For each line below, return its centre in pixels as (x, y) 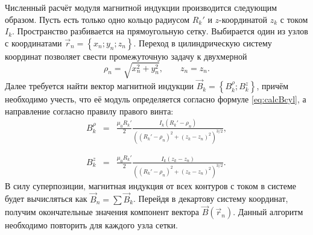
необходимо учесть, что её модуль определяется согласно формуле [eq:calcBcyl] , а (156, 99)
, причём (273, 86)
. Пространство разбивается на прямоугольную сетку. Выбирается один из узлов (160, 31)
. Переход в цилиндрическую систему (203, 42)
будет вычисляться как (46, 199)
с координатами (33, 42)
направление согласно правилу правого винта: (89, 111)
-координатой (243, 19)
